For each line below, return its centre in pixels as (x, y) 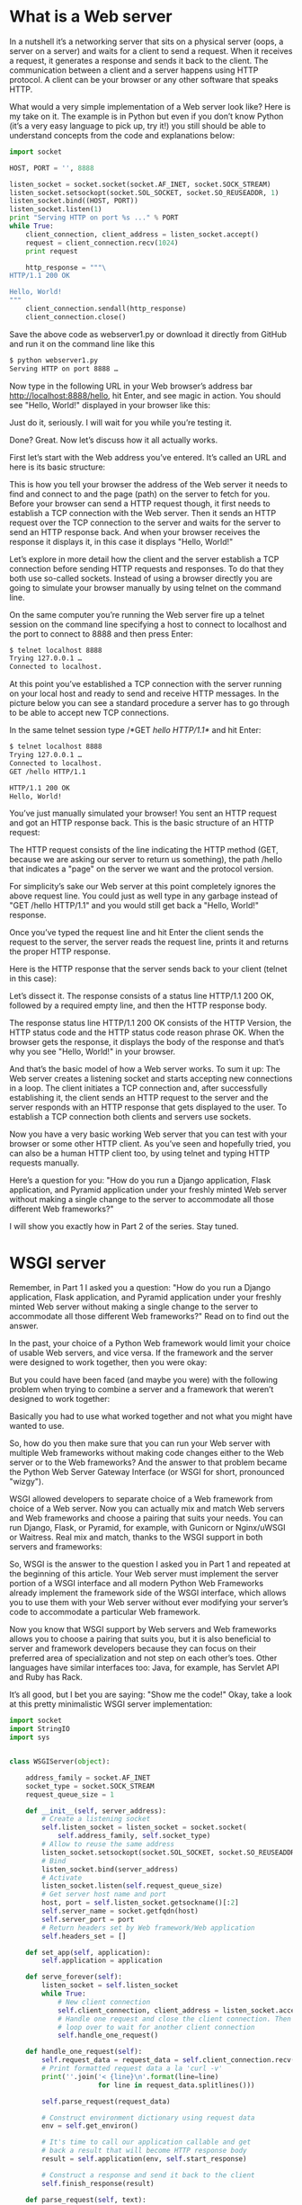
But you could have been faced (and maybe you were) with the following (144, 1380)
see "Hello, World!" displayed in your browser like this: (110, 405)
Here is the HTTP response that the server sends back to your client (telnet (148, 969)
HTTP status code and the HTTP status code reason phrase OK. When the (147, 1032)
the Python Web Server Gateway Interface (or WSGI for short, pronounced (147, 1472)
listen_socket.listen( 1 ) (56, 210)
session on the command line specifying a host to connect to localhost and (148, 624)
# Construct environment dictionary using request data (148, 2118)
